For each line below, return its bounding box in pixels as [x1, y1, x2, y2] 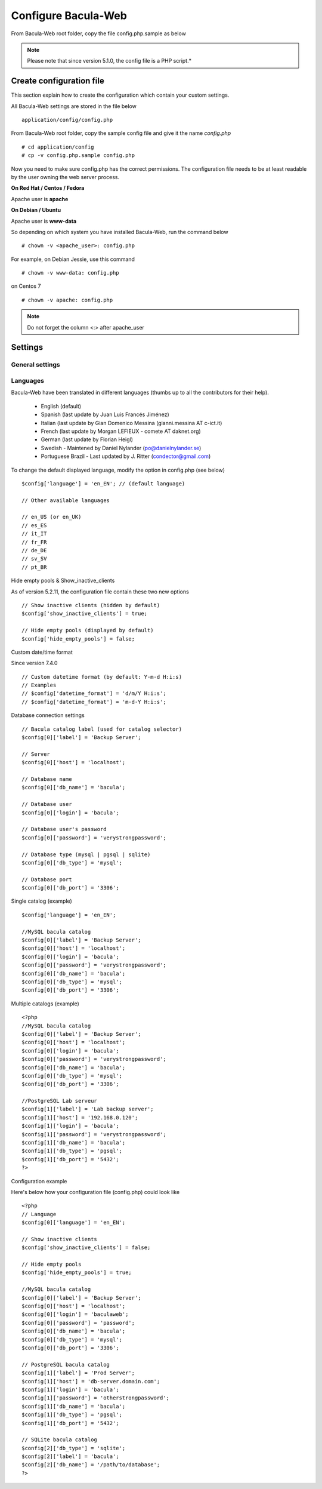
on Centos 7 [11, 282, 41, 290]
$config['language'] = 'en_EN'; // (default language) [21, 480, 185, 487]
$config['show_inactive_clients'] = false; [21, 1244, 151, 1251]
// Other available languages [21, 497, 110, 504]
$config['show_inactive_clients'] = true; [21, 610, 148, 617]
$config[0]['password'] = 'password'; [21, 1319, 135, 1326]
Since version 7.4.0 [11, 660, 58, 667]
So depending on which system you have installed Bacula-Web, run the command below [11, 228, 229, 235]
